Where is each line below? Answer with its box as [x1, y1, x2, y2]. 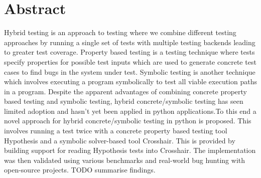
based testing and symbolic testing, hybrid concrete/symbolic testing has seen [4, 96, 243, 106]
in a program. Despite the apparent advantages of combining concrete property [4, 86, 247, 96]
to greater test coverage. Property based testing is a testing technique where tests [4, 47, 255, 57]
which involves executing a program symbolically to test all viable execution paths [4, 76, 257, 87]
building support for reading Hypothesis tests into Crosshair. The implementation [4, 145, 256, 155]
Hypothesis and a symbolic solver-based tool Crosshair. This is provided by [4, 135, 235, 145]
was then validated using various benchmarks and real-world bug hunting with [4, 154, 245, 165]
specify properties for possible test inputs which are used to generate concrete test [4, 56, 256, 67]
